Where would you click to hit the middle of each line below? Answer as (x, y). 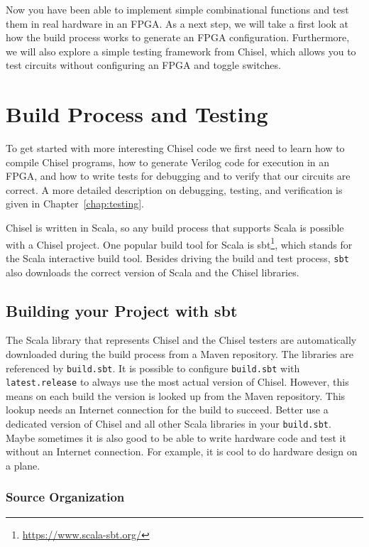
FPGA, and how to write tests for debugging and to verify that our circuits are (178, 176)
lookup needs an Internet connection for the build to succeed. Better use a (167, 410)
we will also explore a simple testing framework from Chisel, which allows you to (181, 51)
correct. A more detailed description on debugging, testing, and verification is (174, 189)
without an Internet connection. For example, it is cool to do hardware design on (182, 451)
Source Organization (65, 497)
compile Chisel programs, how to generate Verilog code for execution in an (168, 162)
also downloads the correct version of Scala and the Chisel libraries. (153, 272)
